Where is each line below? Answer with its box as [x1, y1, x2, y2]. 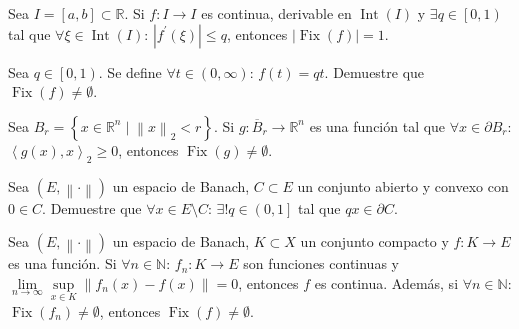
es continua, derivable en [201, 3, 352, 23]
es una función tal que [309, 115, 446, 136]
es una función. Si [8, 253, 117, 274]
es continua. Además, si [314, 272, 459, 293]
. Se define [98, 61, 162, 82]
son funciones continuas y [243, 253, 399, 274]
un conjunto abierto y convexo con [297, 175, 509, 196]
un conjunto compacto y [300, 231, 449, 252]
